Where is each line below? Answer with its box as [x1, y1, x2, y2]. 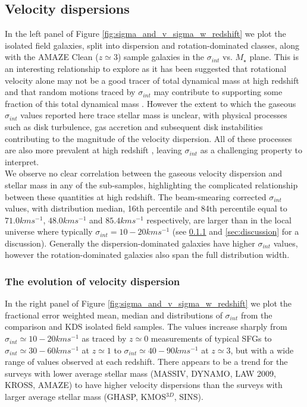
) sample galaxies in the [117, 51, 205, 63]
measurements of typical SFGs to [151, 332, 272, 345]
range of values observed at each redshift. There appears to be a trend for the [5, 355, 288, 368]
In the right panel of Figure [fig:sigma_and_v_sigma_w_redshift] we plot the [5, 297, 292, 310]
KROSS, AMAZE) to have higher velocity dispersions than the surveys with [5, 378, 283, 391]
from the [240, 308, 272, 321]
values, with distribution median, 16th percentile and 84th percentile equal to [5, 202, 287, 214]
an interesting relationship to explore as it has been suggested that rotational [5, 62, 287, 74]
